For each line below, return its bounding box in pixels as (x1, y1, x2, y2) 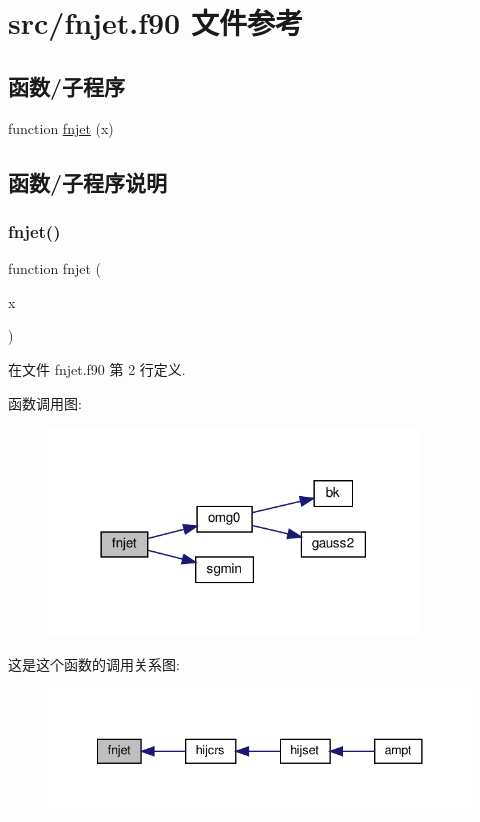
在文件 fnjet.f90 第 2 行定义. (8, 358, 186, 379)
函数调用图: (8, 392, 82, 413)
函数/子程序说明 (8, 166, 168, 197)
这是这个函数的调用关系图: (8, 654, 180, 675)
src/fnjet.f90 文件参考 (8, 2, 303, 43)
